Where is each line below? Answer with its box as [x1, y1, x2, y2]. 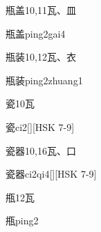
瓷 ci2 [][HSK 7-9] [6, 119, 75, 134]
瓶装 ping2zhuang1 [6, 72, 83, 87]
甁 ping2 [6, 213, 39, 228]
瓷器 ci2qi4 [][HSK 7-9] [6, 167, 97, 181]
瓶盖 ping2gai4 [6, 26, 66, 40]
